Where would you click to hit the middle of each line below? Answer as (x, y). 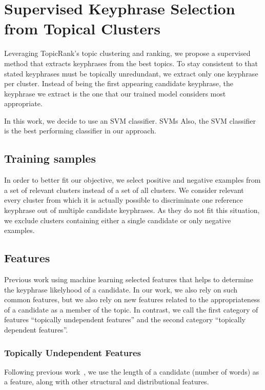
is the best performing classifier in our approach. (80, 131)
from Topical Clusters (83, 28)
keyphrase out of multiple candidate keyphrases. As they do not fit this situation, (132, 210)
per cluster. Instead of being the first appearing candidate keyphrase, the (119, 83)
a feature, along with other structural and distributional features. (107, 382)
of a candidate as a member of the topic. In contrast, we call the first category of (131, 309)
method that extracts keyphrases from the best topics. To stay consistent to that (131, 63)
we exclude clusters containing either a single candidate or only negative (118, 220)
